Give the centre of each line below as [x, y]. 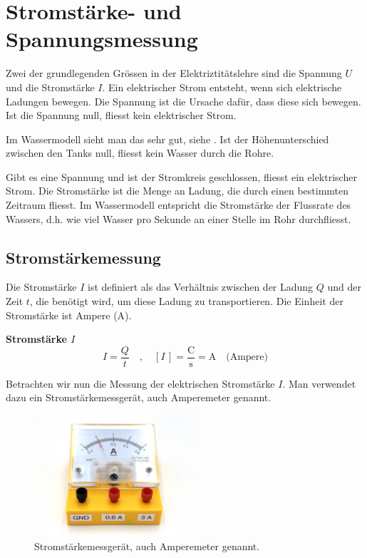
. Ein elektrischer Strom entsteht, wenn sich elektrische [222, 87]
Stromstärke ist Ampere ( [62, 315]
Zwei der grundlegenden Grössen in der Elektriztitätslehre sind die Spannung [174, 73]
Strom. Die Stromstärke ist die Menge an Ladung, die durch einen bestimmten [177, 191]
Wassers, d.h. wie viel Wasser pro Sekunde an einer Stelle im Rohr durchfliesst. [179, 218]
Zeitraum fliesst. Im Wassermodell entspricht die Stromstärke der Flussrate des [179, 205]
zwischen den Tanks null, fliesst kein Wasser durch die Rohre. [140, 153]
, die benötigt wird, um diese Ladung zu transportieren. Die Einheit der [186, 301]
